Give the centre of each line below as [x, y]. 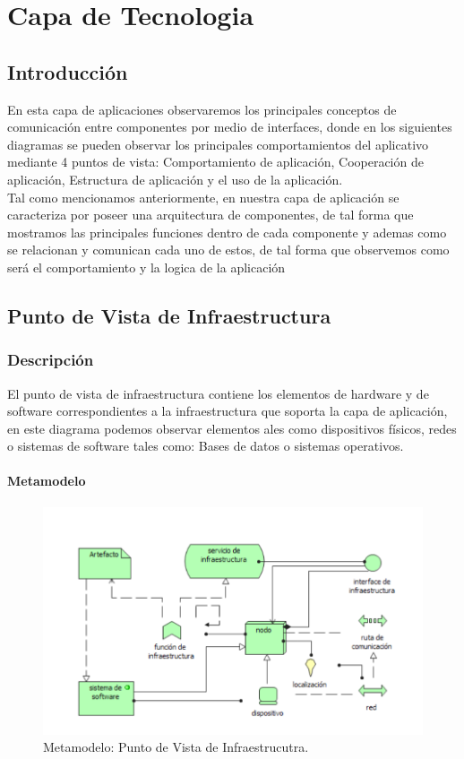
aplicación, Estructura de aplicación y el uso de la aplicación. [175, 179]
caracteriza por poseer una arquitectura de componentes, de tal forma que [211, 215]
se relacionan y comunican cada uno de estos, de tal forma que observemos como [228, 250]
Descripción [51, 360]
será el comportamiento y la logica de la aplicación [146, 267]
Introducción [68, 71]
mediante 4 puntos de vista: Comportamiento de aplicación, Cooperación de [215, 162]
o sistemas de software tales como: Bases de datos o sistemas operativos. [206, 446]
